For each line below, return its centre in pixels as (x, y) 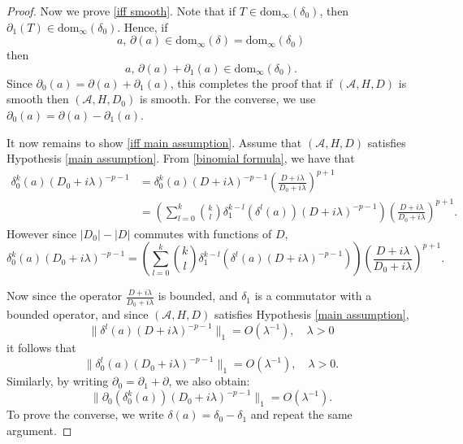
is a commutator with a (313, 296)
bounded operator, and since (78, 314)
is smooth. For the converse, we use (227, 99)
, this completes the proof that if (251, 83)
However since (42, 233)
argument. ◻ (39, 430)
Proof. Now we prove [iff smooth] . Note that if (121, 11)
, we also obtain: (209, 381)
